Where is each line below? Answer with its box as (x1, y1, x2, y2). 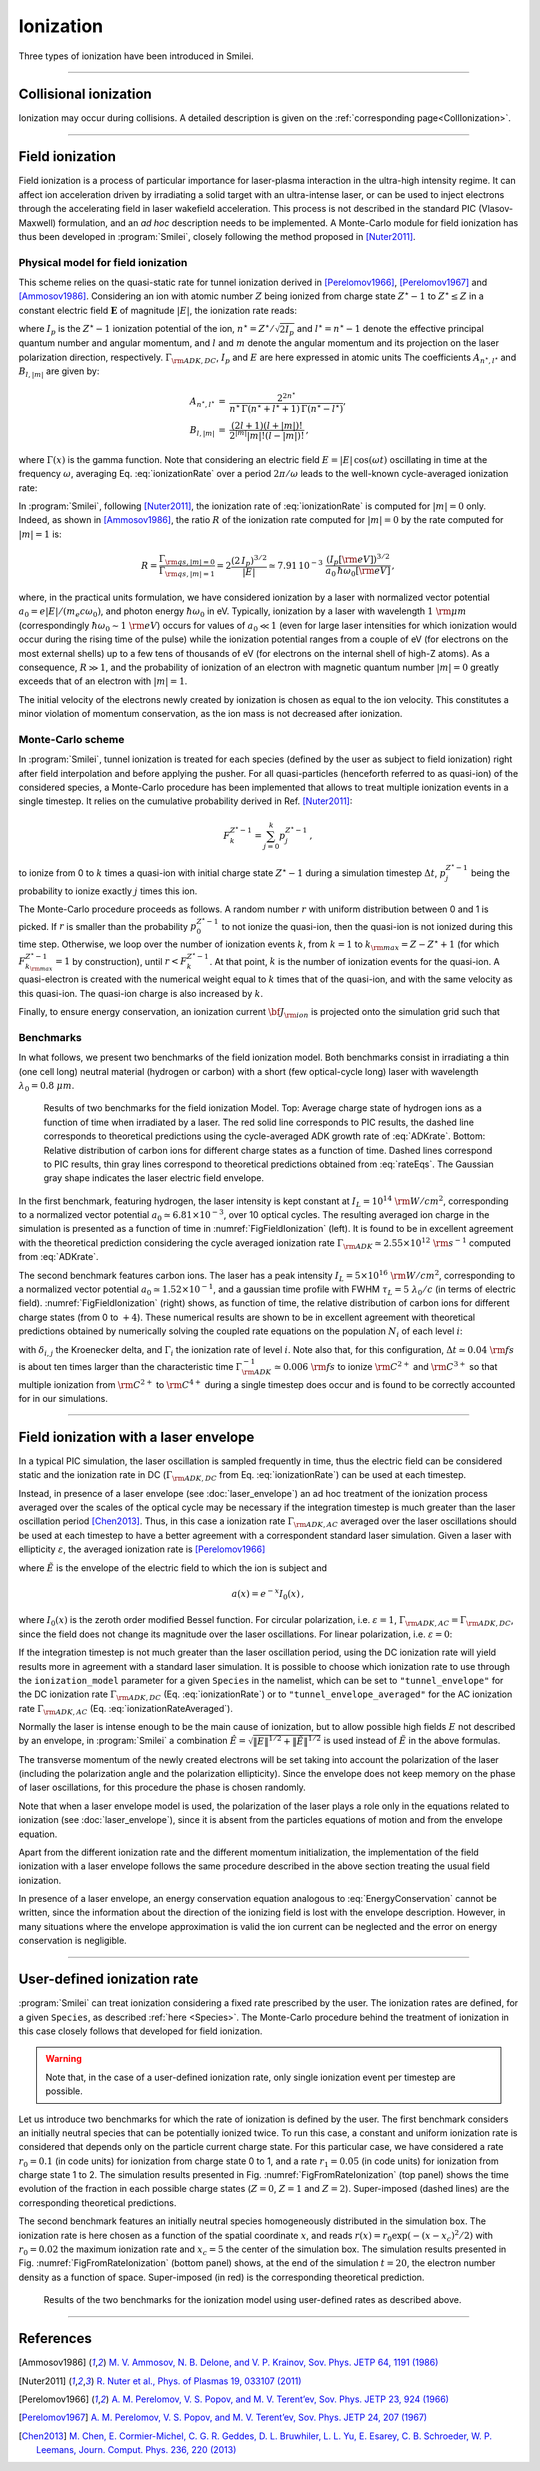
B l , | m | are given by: (18, 365, 100, 379)
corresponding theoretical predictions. (18, 2196, 177, 2209)
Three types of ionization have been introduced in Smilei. (18, 50, 254, 62)
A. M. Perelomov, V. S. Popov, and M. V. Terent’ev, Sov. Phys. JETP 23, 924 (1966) (111, 2393, 450, 2405)
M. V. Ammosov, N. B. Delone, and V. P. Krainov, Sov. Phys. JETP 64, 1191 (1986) (108, 2356, 439, 2369)
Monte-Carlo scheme (18, 732, 125, 746)
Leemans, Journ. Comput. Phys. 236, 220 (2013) (36, 2444, 237, 2456)
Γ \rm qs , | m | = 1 (158, 565, 215, 579)
